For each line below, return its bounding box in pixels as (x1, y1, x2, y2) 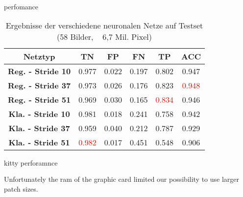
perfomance (4, 1, 39, 11)
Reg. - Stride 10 (8, 65, 71, 77)
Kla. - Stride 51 (8, 136, 70, 148)
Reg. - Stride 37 (8, 79, 71, 91)
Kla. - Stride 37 (8, 122, 70, 134)
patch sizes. (4, 183, 38, 194)
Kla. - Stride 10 (8, 108, 70, 119)
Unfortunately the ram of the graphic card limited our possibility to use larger (4, 174, 240, 184)
